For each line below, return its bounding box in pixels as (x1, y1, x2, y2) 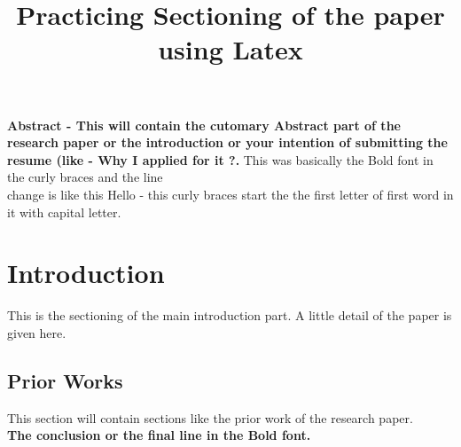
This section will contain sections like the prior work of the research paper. (7, 408, 413, 427)
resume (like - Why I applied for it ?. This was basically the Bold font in (7, 150, 434, 169)
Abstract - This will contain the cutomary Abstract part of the (7, 115, 401, 134)
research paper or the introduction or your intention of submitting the (7, 133, 448, 152)
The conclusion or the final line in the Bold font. (7, 426, 311, 444)
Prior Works (7, 366, 123, 394)
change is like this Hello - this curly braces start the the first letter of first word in (7, 184, 454, 203)
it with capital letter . (7, 202, 121, 221)
